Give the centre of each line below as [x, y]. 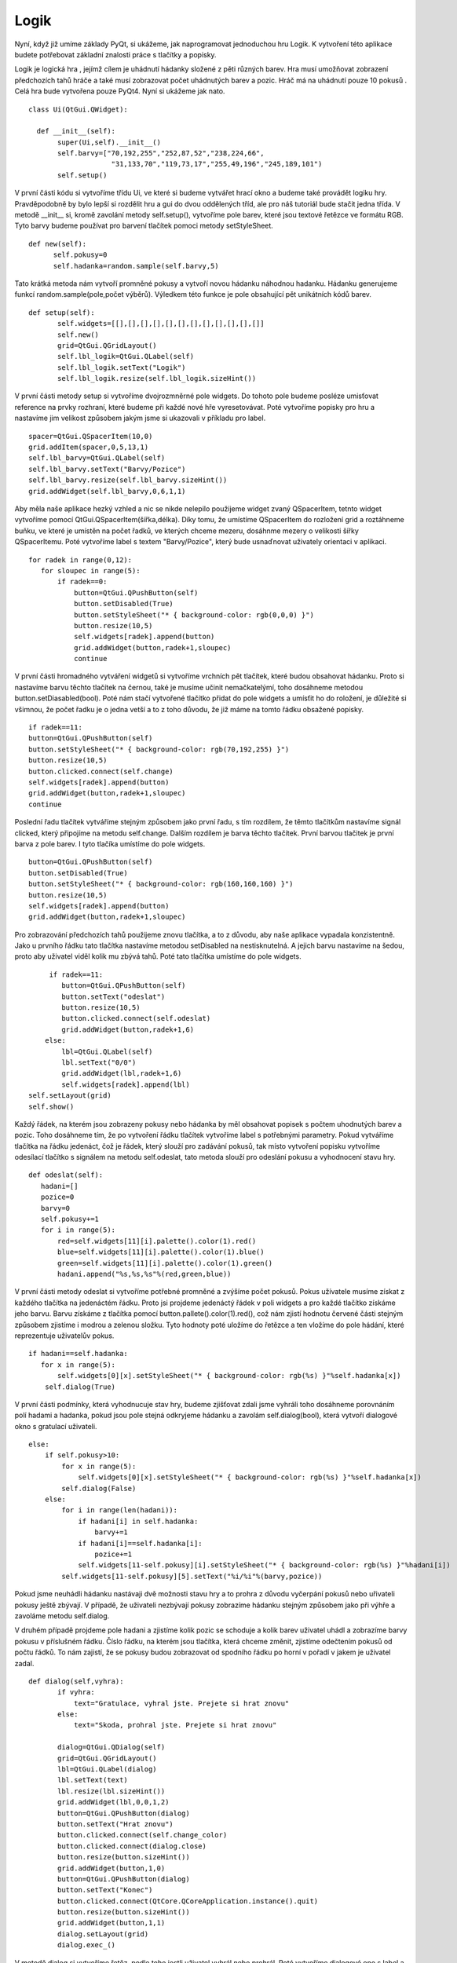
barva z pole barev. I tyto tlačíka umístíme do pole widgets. [110, 843]
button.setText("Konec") [105, 1890]
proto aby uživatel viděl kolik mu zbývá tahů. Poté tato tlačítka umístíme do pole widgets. [158, 956]
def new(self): [58, 244]
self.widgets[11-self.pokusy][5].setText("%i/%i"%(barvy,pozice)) [192, 1576]
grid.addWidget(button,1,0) [112, 1868]
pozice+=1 [113, 1554]
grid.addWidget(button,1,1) [112, 1923]
